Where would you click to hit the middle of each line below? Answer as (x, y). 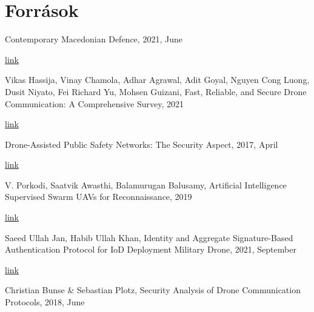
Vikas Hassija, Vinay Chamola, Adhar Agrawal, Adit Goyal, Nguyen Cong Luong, (157, 80)
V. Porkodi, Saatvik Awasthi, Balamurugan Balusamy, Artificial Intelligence (146, 184)
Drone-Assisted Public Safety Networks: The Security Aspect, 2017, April (142, 144)
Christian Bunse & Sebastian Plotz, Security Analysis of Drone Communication (153, 290)
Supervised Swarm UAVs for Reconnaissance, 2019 (99, 197)
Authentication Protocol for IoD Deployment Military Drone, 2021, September (151, 249)
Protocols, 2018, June (45, 302)
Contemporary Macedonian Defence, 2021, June (94, 39)
